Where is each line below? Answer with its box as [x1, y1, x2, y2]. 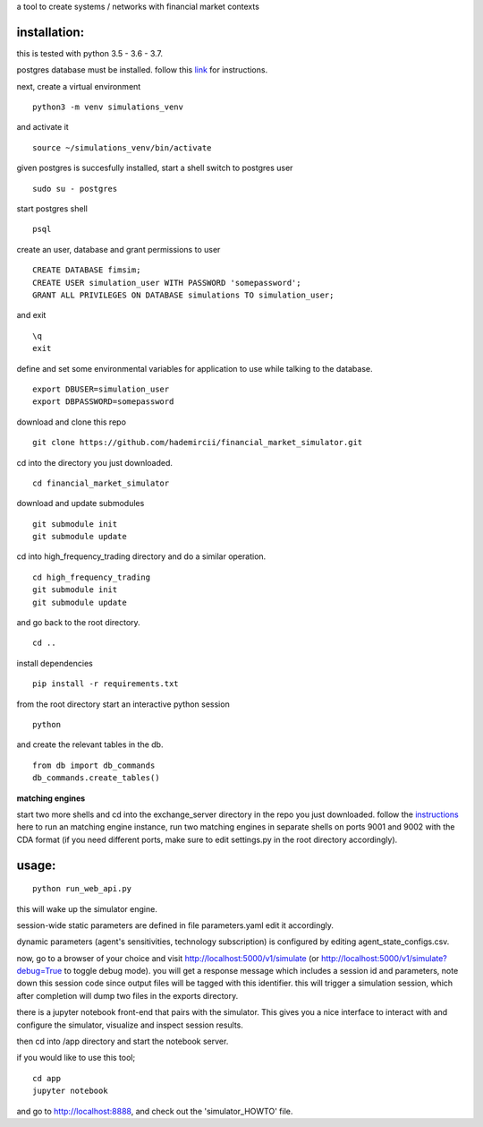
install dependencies [16, 658, 93, 668]
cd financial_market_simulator [32, 477, 170, 488]
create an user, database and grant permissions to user [16, 244, 221, 254]
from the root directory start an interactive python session [16, 699, 230, 710]
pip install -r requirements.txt [32, 679, 179, 689]
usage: [16, 857, 56, 873]
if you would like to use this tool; [16, 1053, 136, 1063]
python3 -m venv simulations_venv [32, 102, 183, 112]
